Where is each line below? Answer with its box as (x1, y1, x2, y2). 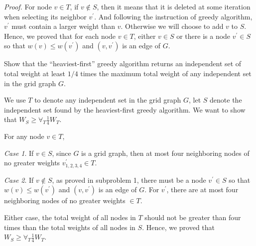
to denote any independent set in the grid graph (34, 95, 181, 105)
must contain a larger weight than (11, 21, 116, 31)
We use (4, 95, 26, 105)
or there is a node (176, 30, 231, 41)
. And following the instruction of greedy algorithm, (94, 11, 253, 21)
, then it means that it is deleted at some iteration (97, 1, 251, 11)
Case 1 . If (4, 147, 34, 158)
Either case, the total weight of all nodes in (4, 212, 136, 222)
